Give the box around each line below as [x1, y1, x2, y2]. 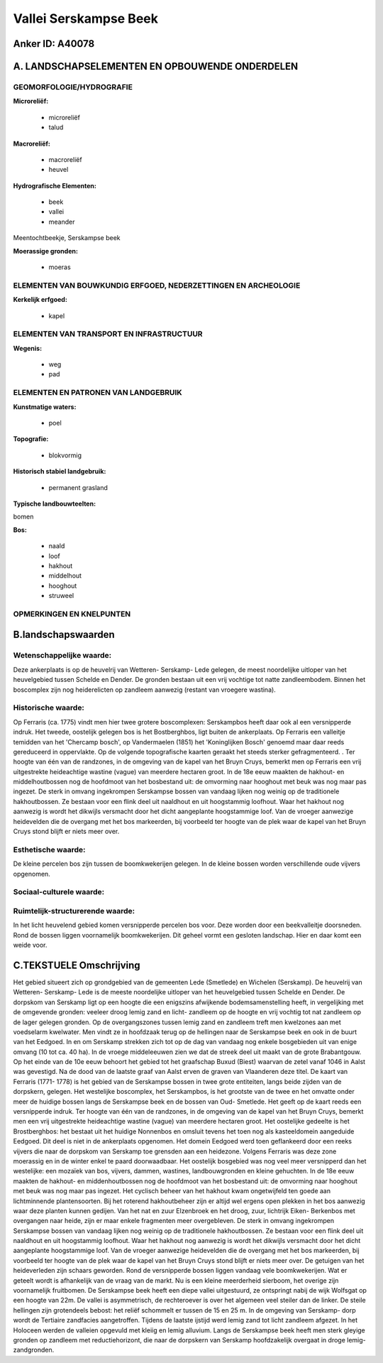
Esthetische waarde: [13, 845, 86, 854]
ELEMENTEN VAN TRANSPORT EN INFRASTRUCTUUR [13, 329, 203, 339]
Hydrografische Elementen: [13, 181, 97, 190]
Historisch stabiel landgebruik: [13, 467, 106, 476]
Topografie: [13, 435, 49, 443]
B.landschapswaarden [13, 629, 115, 641]
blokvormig [48, 451, 82, 460]
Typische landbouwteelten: [13, 499, 96, 508]
